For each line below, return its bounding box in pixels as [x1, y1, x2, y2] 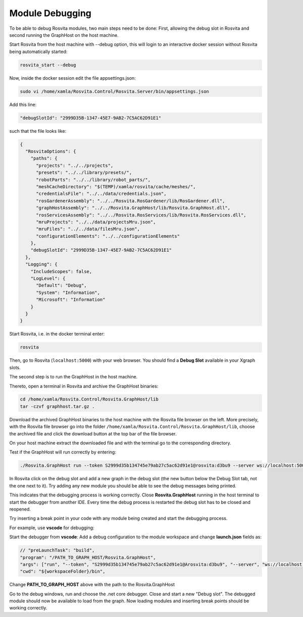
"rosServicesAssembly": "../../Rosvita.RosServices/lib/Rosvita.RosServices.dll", [36, 212, 247, 218]
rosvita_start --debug [20, 62, 76, 68]
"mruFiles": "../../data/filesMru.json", [36, 226, 140, 232]
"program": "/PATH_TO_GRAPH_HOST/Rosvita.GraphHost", [20, 554, 156, 560]
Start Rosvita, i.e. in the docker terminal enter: [9, 331, 105, 337]
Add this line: [9, 101, 37, 107]
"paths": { [30, 155, 58, 161]
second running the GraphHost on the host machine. [9, 32, 119, 38]
